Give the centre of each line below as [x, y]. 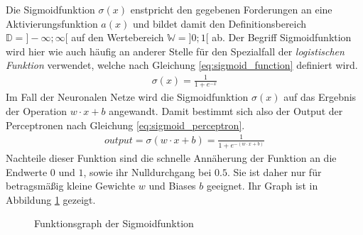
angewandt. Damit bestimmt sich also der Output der [226, 110]
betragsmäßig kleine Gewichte [71, 186]
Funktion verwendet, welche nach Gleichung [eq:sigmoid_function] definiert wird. [182, 65]
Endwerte [27, 171]
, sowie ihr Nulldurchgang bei [147, 171]
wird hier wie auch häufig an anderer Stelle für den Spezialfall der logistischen [175, 51]
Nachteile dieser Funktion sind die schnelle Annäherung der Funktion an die [171, 158]
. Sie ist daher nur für [274, 171]
